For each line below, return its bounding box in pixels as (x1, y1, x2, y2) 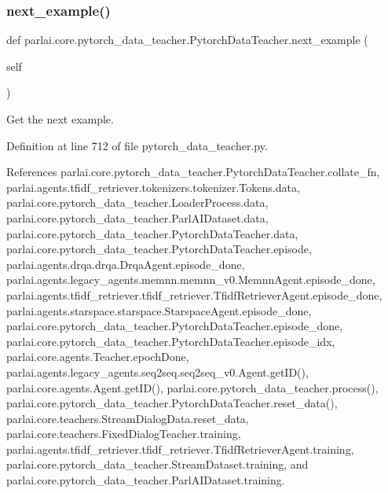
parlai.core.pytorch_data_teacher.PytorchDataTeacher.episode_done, (6, 318, 343, 334)
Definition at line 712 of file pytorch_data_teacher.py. (6, 137, 268, 153)
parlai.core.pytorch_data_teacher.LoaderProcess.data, (6, 194, 269, 211)
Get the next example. (6, 111, 114, 127)
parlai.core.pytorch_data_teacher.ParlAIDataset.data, (6, 209, 269, 226)
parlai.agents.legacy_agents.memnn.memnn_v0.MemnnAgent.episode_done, (6, 271, 375, 288)
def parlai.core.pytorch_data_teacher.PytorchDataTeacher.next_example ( (6, 31, 368, 48)
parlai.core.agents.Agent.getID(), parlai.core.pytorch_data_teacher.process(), (6, 379, 379, 396)
